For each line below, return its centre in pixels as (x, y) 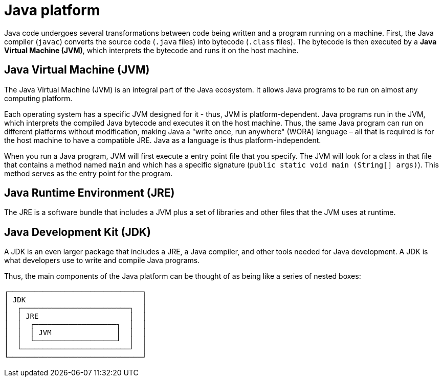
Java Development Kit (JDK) (77, 232)
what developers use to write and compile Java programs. (102, 260)
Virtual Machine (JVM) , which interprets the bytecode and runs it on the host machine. (151, 50)
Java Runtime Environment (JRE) (90, 193)
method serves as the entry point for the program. (88, 173)
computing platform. (38, 98)
